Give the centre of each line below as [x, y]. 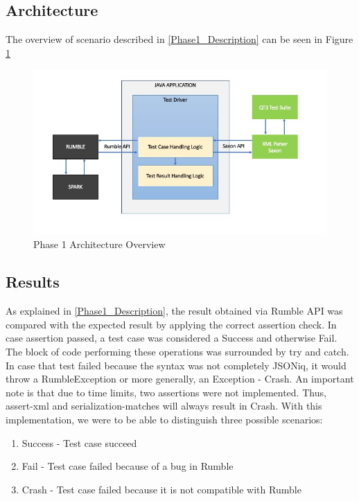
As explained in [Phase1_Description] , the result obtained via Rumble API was [174, 311]
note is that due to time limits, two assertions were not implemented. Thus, [166, 392]
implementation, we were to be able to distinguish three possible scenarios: [164, 420]
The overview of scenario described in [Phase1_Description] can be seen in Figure [179, 39]
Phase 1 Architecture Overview [99, 244]
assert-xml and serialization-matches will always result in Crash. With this [164, 406]
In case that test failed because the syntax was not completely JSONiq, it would [176, 365]
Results [33, 282]
